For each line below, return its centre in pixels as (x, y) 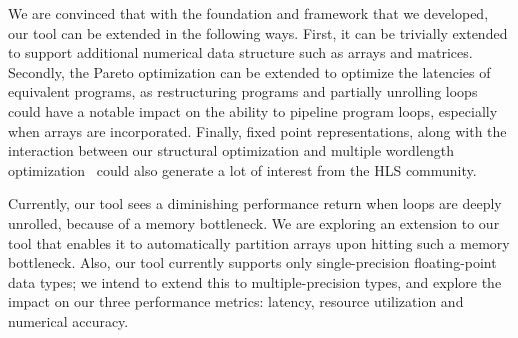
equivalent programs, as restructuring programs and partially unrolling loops (243, 91)
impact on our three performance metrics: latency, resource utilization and (236, 301)
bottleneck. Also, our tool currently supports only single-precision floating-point (252, 262)
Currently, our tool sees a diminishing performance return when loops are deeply (255, 203)
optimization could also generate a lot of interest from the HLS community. (242, 169)
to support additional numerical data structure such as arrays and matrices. (240, 52)
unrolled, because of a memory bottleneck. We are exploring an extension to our (254, 222)
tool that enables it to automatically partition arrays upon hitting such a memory (259, 242)
